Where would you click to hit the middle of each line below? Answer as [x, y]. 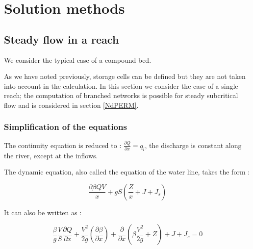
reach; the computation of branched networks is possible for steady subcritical [121, 95]
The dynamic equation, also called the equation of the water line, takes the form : [127, 172]
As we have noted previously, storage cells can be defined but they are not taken [125, 76]
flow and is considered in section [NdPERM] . [71, 105]
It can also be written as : [43, 212]
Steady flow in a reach [62, 39]
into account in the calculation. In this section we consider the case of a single [121, 86]
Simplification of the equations [65, 127]
